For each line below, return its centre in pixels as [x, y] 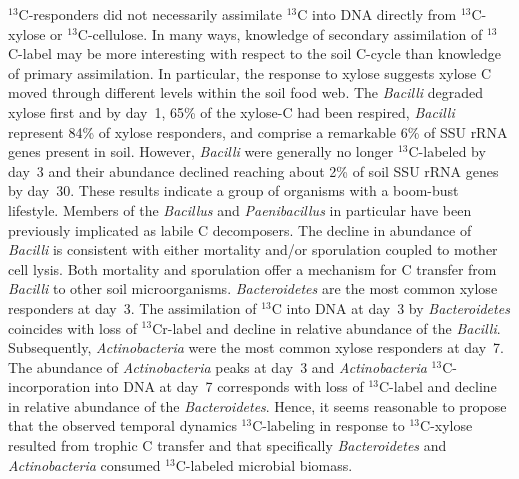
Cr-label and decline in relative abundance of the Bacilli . [326, 327]
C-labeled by [447, 151]
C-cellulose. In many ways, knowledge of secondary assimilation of [280, 33]
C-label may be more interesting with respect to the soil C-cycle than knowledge [255, 53]
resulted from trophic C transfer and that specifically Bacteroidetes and [227, 445]
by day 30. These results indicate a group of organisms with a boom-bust [233, 190]
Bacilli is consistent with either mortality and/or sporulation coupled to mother [253, 249]
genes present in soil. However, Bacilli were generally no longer [201, 151]
